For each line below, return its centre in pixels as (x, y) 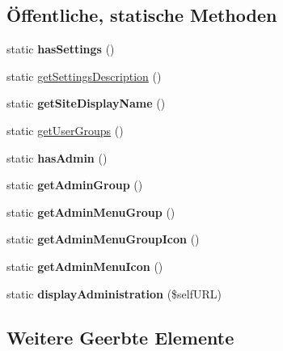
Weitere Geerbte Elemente (120, 337)
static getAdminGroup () (75, 185)
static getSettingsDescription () (84, 76)
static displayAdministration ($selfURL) (114, 293)
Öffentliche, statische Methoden (142, 15)
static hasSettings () (61, 49)
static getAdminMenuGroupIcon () (103, 239)
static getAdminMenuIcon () (85, 266)
